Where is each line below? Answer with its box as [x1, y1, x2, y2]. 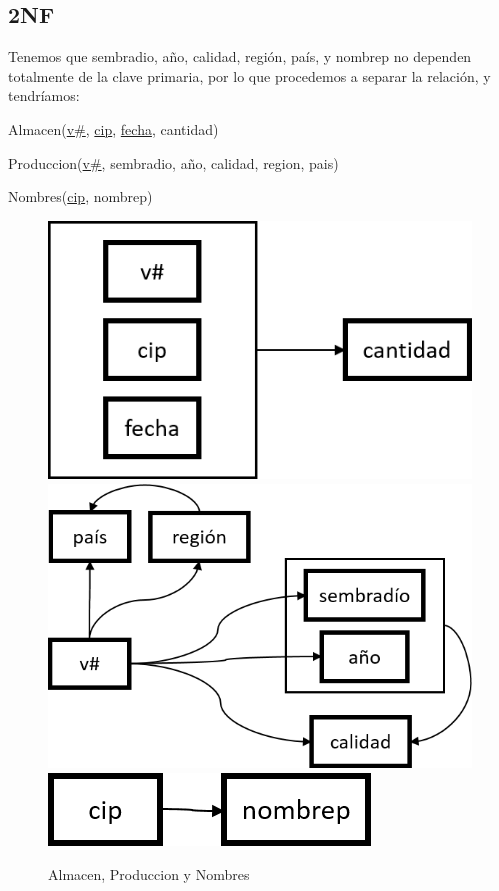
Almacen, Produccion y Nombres [48, 863, 250, 884]
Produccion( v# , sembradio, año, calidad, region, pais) [8, 152, 339, 173]
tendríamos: [8, 85, 80, 106]
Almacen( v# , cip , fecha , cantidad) [8, 118, 219, 139]
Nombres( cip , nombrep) [8, 186, 153, 207]
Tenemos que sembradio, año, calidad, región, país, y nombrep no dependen [8, 46, 472, 67]
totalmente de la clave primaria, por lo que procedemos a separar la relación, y [8, 65, 491, 86]
